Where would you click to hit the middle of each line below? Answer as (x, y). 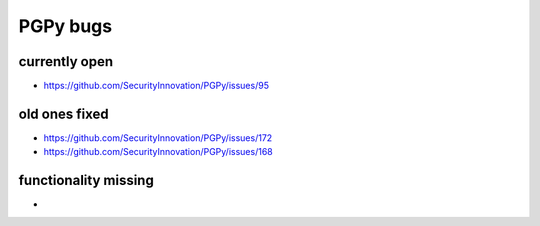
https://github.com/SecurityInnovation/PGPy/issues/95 (156, 86)
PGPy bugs (65, 26)
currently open (66, 61)
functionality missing (86, 180)
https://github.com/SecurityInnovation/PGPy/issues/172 (158, 137)
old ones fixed (63, 113)
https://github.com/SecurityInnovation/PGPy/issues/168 (158, 152)
